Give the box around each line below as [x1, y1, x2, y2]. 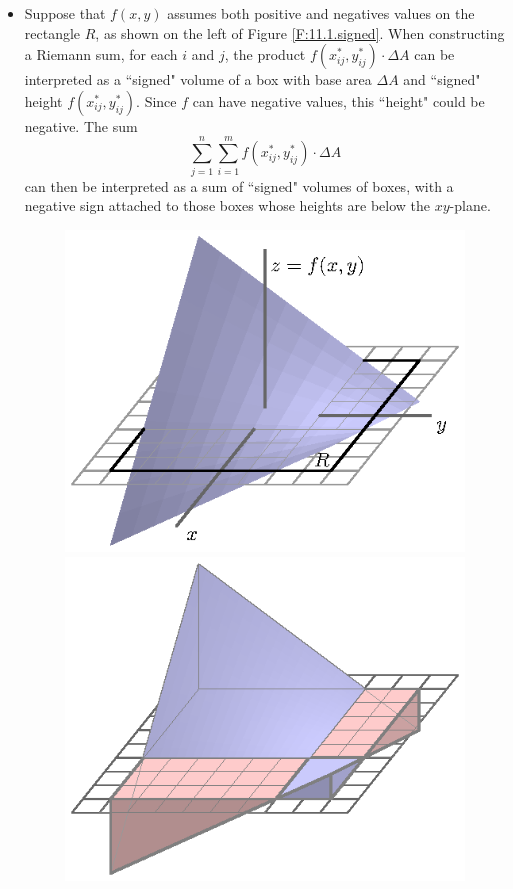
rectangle [24, 22, 81, 43]
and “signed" [403, 69, 481, 90]
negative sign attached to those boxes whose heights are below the [24, 195, 430, 216]
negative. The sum [24, 115, 138, 136]
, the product [224, 44, 306, 65]
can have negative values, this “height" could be [192, 90, 485, 111]
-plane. [449, 195, 491, 216]
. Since [136, 90, 177, 111]
